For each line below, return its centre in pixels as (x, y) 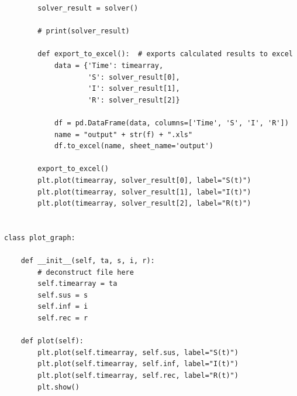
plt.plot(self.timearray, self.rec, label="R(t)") (138, 375)
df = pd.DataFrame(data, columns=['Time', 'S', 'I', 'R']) (171, 123)
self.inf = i (63, 307)
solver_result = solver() (88, 8)
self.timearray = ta (77, 284)
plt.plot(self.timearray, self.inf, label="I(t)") (138, 364)
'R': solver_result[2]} (134, 100)
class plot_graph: (40, 238)
